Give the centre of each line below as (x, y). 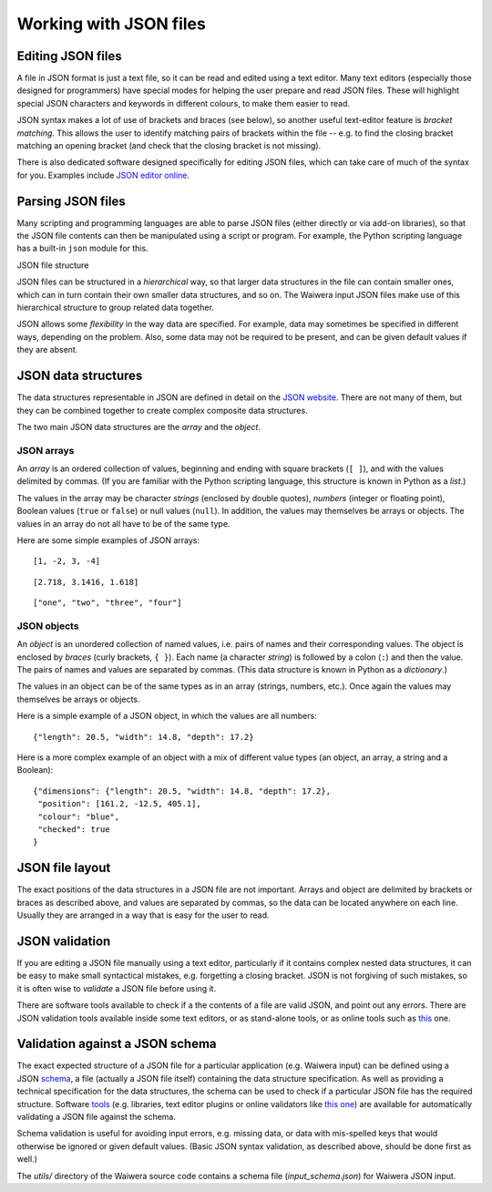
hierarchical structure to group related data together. (115, 308)
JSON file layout (64, 868)
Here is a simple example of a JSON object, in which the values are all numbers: (167, 716)
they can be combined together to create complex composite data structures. (163, 410)
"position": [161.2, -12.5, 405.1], (120, 804)
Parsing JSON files (72, 201)
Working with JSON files (112, 24)
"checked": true (74, 829)
